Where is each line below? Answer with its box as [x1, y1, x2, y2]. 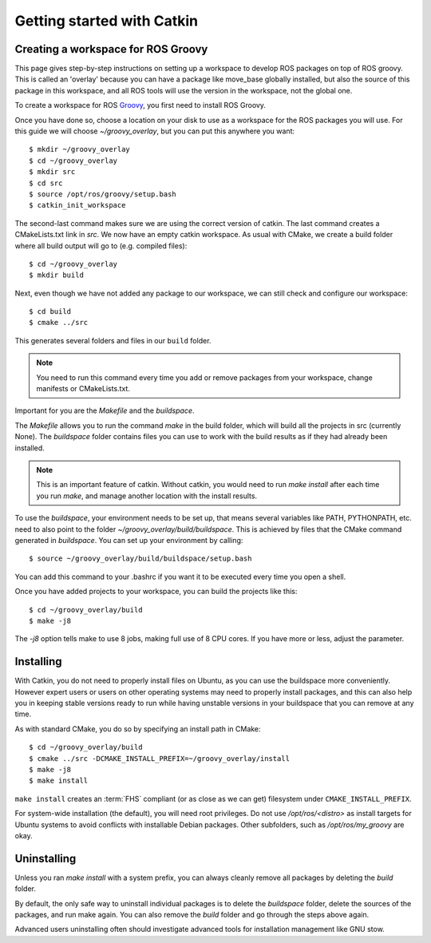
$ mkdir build [29, 271, 84, 279]
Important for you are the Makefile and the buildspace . [14, 406, 195, 415]
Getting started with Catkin [14, 12, 199, 30]
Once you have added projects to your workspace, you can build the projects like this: [14, 587, 298, 596]
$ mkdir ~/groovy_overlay [29, 145, 131, 154]
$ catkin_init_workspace [29, 200, 126, 210]
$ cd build [29, 307, 72, 316]
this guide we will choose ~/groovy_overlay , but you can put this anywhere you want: [14, 126, 295, 136]
